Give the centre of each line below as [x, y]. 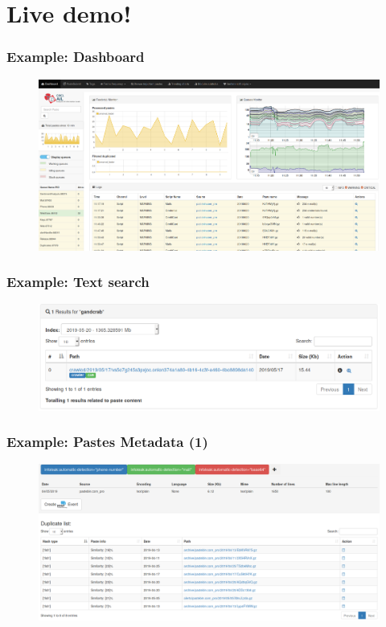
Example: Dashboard [76, 57]
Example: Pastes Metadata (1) [107, 442]
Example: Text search [78, 282]
